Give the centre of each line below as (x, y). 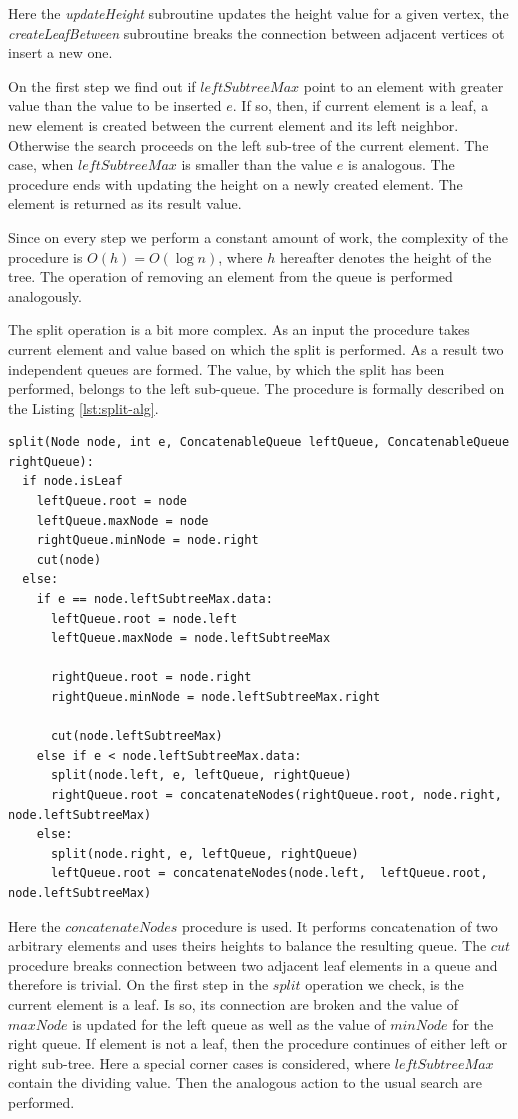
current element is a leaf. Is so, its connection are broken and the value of (233, 1003)
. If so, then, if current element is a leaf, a (360, 105)
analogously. (45, 295)
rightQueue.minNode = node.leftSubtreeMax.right (215, 697)
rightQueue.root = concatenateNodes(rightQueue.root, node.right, (276, 794)
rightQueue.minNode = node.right (147, 540)
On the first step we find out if (102, 85)
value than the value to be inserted (115, 105)
